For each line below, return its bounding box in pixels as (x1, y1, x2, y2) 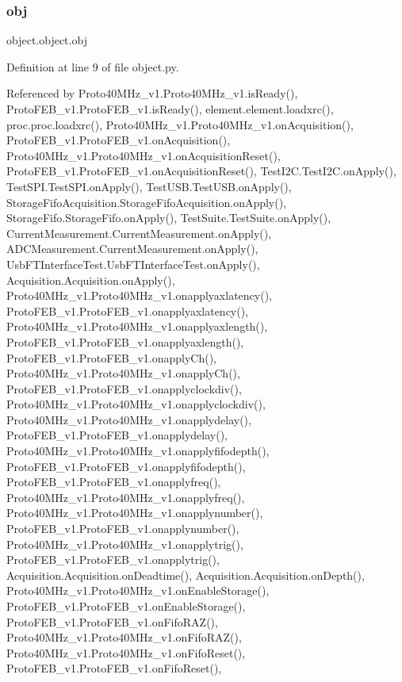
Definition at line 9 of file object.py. (6, 58, 179, 75)
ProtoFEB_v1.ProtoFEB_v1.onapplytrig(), (6, 551, 220, 568)
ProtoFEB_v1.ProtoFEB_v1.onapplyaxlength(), (6, 333, 244, 350)
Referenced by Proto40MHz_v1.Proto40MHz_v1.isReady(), (6, 85, 298, 102)
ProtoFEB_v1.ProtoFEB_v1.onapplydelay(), (6, 427, 228, 443)
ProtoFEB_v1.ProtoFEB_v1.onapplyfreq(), (6, 473, 221, 490)
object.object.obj (6, 32, 87, 48)
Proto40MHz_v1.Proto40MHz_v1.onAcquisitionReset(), (6, 147, 281, 163)
